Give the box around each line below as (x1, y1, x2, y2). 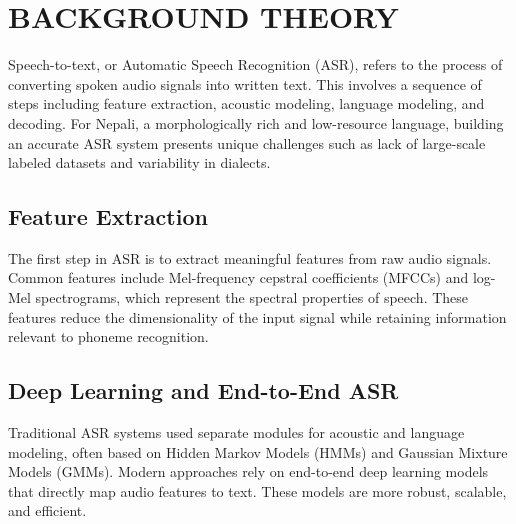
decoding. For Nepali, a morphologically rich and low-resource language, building (8, 112, 504, 133)
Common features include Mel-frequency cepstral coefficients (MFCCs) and (8, 267, 469, 288)
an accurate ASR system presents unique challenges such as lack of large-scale (8, 132, 486, 153)
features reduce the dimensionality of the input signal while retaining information (8, 306, 507, 327)
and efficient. (8, 500, 87, 521)
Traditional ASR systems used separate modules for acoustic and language (8, 422, 465, 443)
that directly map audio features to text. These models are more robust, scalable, (8, 480, 507, 501)
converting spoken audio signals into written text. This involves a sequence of (8, 73, 482, 94)
